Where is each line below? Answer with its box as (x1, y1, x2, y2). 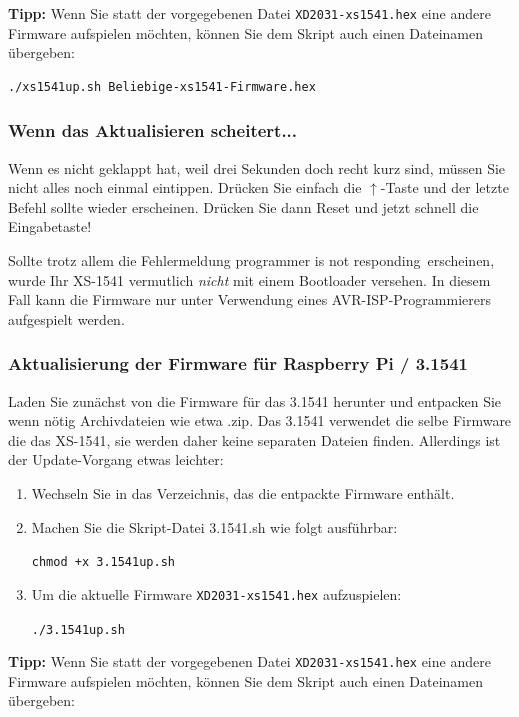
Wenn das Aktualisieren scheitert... (8, 118, 298, 143)
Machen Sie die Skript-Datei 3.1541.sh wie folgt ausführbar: (31, 516, 398, 537)
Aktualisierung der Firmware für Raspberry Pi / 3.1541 (8, 351, 468, 376)
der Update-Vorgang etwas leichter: (8, 449, 224, 470)
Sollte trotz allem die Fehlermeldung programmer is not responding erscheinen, (8, 250, 495, 271)
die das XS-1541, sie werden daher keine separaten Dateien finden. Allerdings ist (8, 429, 501, 450)
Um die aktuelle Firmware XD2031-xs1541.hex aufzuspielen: (31, 583, 402, 604)
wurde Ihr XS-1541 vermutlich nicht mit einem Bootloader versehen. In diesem (8, 269, 491, 290)
